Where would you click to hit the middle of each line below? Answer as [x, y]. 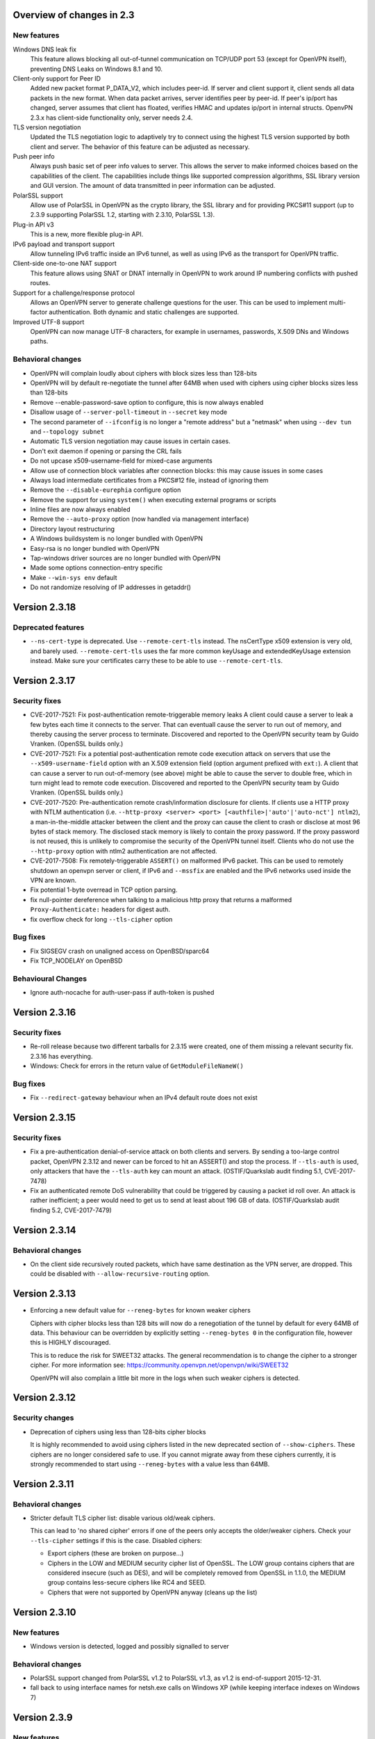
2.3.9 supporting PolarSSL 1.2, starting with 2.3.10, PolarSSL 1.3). [123, 215]
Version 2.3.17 [44, 681]
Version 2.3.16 [44, 1012]
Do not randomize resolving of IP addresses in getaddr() [110, 587]
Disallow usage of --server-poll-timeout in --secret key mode [129, 412]
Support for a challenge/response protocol [74, 293]
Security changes [43, 1418]
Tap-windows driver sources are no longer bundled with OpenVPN [125, 558]
